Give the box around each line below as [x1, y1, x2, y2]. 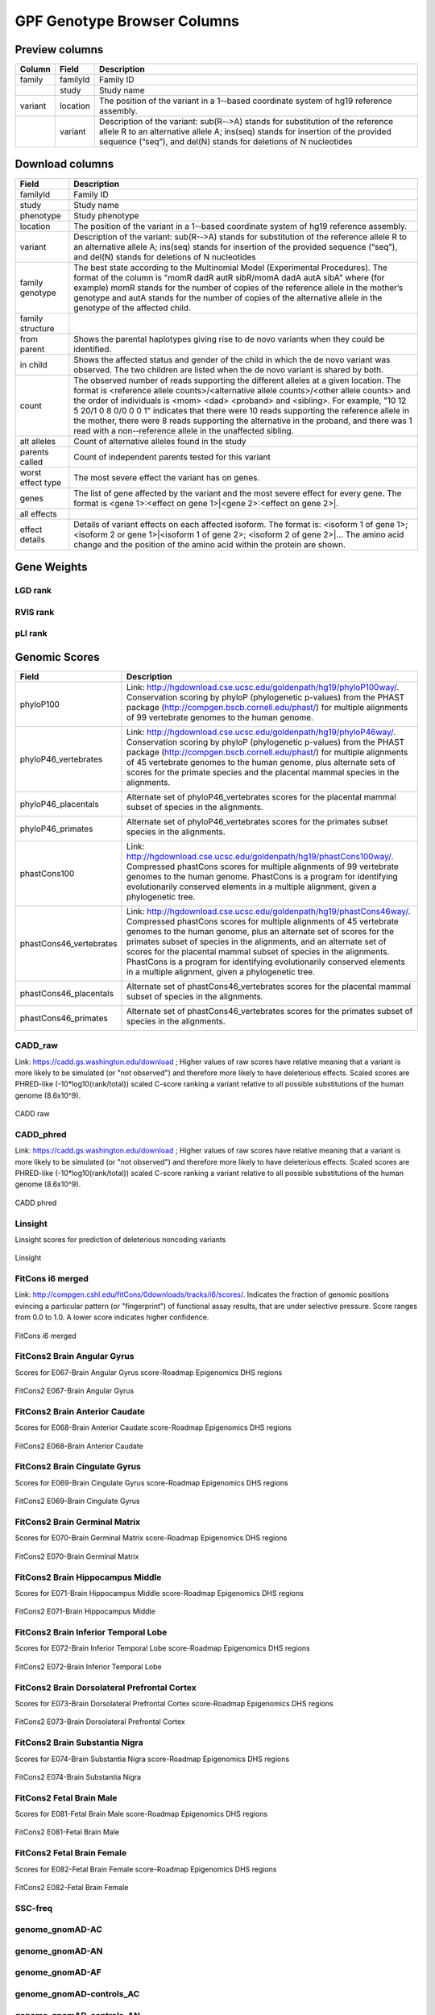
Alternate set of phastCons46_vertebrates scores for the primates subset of [126, 1005, 413, 1016]
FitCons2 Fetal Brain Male [14, 1792, 118, 1803]
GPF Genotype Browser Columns [14, 12, 240, 30]
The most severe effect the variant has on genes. [73, 472, 260, 483]
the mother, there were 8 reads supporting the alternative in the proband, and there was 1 [73, 415, 412, 426]
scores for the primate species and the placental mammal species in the [126, 767, 400, 778]
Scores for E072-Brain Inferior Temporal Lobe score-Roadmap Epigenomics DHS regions [14, 1643, 310, 1653]
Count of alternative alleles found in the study [73, 435, 246, 447]
